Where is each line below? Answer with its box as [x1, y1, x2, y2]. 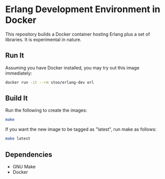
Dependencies [5, 150, 52, 159]
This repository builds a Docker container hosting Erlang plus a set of [5, 31, 150, 37]
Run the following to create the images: [5, 108, 87, 114]
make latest [5, 136, 30, 141]
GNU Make [12, 164, 36, 169]
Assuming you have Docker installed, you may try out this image [5, 64, 140, 70]
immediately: [5, 70, 32, 76]
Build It [5, 94, 28, 102]
